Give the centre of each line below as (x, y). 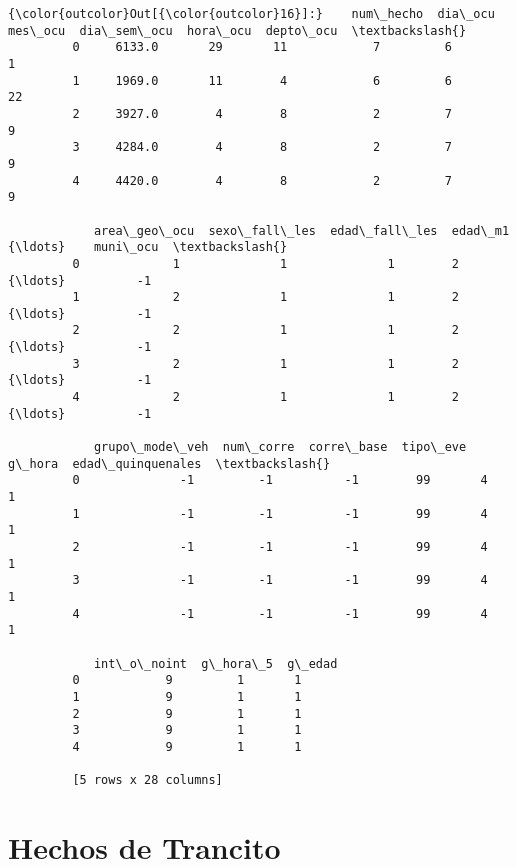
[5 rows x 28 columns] (147, 780)
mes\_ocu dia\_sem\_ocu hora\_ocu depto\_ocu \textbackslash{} (237, 30)
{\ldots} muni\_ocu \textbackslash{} (148, 247)
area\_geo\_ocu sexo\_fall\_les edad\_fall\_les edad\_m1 (301, 230)
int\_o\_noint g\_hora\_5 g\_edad (215, 663)
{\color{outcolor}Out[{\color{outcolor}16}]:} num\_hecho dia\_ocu (251, 14)
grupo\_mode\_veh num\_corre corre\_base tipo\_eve (280, 447)
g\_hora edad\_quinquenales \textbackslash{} (169, 463)
